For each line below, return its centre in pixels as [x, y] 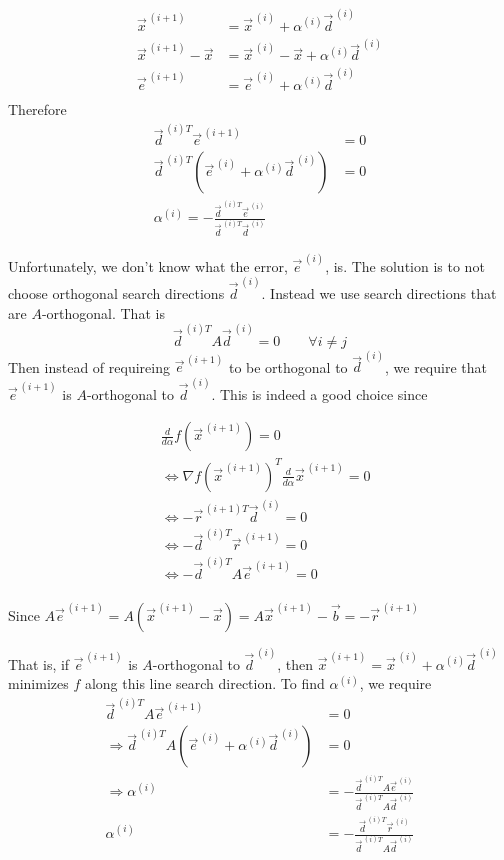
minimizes [38, 683]
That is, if [39, 663]
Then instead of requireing [89, 366]
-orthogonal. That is [103, 312]
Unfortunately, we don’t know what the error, [148, 265]
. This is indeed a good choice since [319, 393]
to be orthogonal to [288, 366]
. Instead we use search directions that [379, 292]
